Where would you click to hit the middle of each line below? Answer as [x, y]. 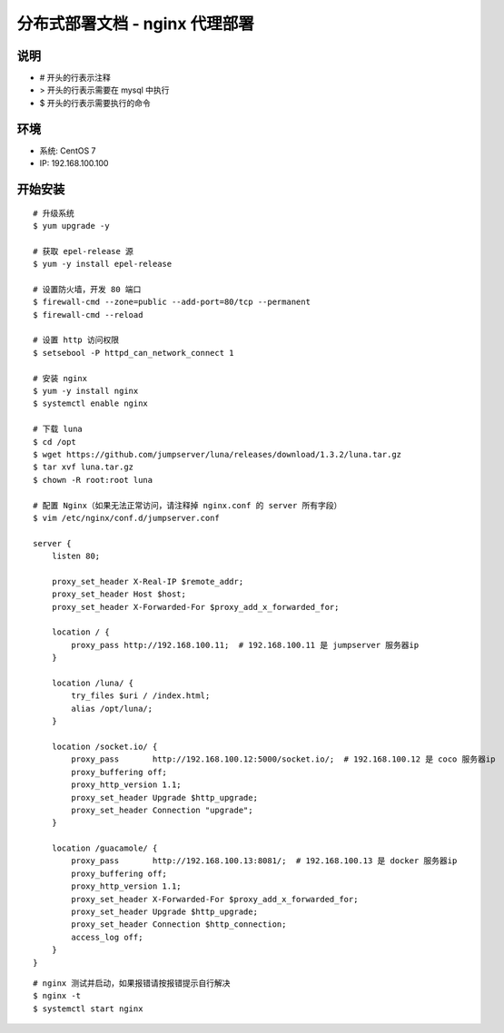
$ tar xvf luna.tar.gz [84, 467]
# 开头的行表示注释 [75, 78]
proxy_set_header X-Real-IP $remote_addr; [148, 581]
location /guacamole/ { [104, 848]
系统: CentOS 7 [68, 151]
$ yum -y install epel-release [103, 264]
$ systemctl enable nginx [91, 403]
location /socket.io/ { [104, 746]
